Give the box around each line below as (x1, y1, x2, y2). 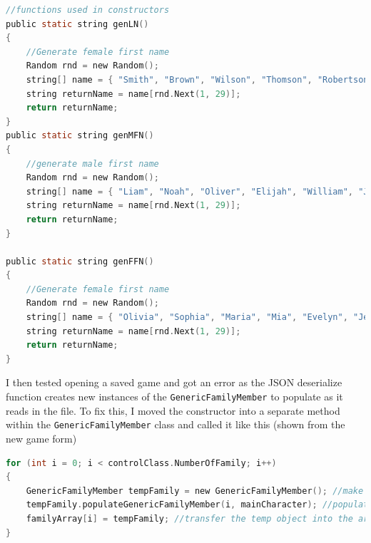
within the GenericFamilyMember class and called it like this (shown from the (6, 417, 345, 432)
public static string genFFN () (6, 256, 154, 267)
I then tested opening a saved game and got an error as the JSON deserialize (6, 375, 342, 390)
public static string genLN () (6, 19, 149, 29)
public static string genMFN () (6, 130, 154, 141)
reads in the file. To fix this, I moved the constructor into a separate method (6, 403, 340, 418)
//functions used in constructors (6, 5, 170, 15)
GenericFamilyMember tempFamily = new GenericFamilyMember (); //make (26, 485, 364, 496)
